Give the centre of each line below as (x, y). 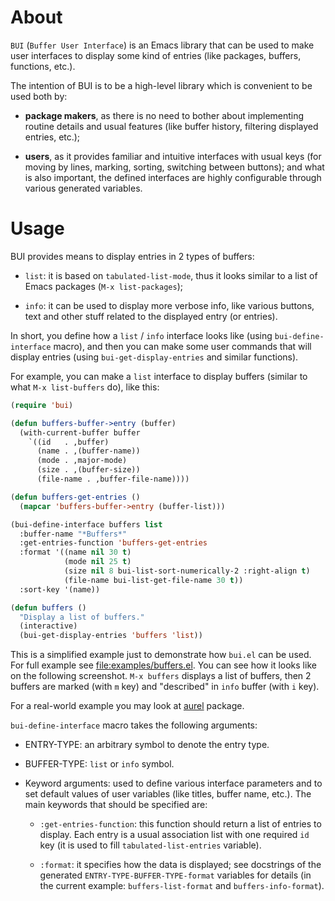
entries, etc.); (52, 137)
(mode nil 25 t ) (97, 562)
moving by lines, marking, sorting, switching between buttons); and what (174, 167)
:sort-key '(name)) (60, 589)
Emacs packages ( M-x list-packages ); (104, 286)
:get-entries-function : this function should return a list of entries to (180, 824)
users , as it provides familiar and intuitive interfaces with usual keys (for (173, 156)
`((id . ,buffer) (69, 442)
